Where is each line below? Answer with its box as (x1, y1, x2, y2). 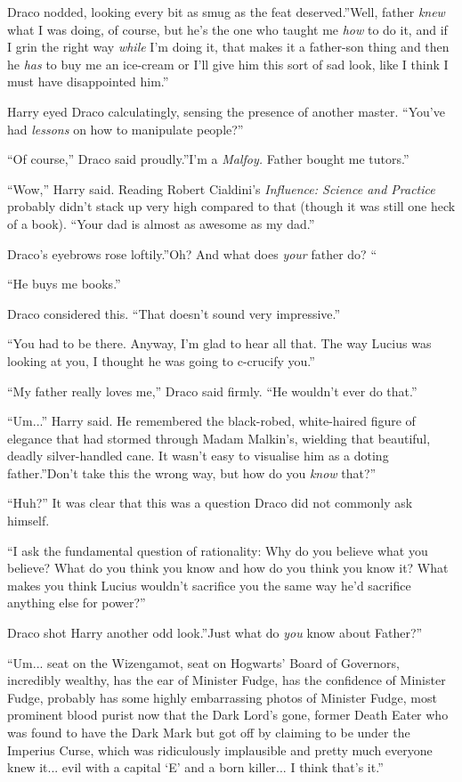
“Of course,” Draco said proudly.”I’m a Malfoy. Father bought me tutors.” (7, 150, 409, 168)
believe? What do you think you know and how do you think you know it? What (7, 558, 449, 577)
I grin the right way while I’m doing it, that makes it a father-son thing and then (7, 37, 450, 56)
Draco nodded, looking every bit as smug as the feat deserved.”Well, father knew (7, 3, 445, 20)
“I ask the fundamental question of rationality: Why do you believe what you (7, 541, 428, 559)
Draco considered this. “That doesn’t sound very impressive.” (7, 304, 341, 322)
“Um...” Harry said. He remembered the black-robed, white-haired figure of (7, 411, 416, 430)
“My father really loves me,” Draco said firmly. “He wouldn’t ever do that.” (7, 381, 417, 400)
